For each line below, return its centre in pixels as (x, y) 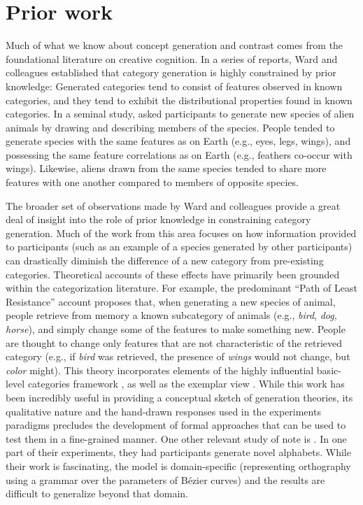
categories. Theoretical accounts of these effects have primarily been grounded (173, 274)
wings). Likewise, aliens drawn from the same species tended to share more (166, 168)
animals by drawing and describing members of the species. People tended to (170, 127)
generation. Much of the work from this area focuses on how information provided (181, 233)
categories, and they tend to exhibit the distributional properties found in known (179, 100)
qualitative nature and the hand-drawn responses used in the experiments (163, 411)
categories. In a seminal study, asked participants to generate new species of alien (180, 114)
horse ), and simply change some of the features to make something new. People (176, 329)
